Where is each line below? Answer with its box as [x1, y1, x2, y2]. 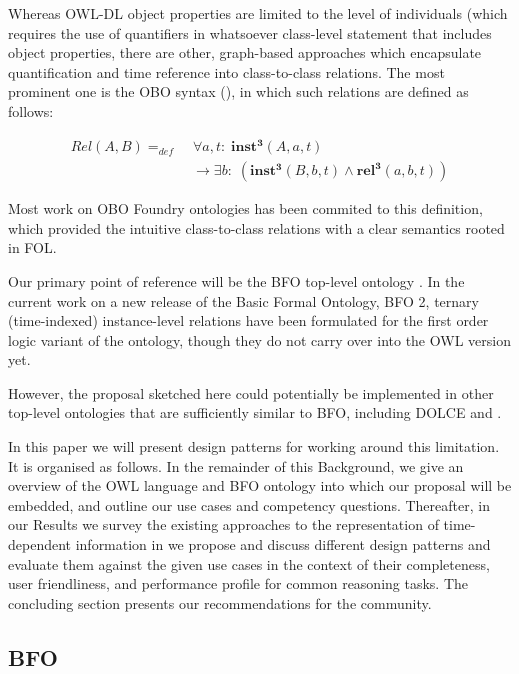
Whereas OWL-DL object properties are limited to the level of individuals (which [8, 3, 508, 23]
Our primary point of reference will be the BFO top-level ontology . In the [8, 270, 465, 291]
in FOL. [8, 237, 57, 258]
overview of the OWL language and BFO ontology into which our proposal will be [8, 475, 512, 496]
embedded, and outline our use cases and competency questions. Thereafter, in [8, 494, 490, 515]
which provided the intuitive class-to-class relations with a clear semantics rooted [8, 217, 505, 238]
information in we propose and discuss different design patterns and [75, 534, 491, 555]
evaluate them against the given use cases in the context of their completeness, [8, 553, 490, 574]
